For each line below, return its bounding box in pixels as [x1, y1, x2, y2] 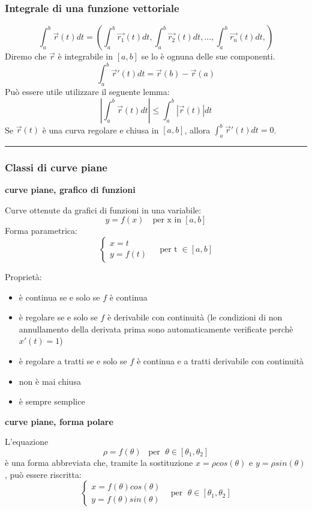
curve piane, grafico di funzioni [5, 183, 136, 196]
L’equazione [5, 435, 49, 448]
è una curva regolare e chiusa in [42, 123, 159, 136]
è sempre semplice [19, 395, 85, 408]
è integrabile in [58, 50, 113, 63]
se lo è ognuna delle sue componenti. [141, 50, 275, 63]
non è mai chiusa [19, 375, 81, 387]
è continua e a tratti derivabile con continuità [136, 354, 304, 367]
